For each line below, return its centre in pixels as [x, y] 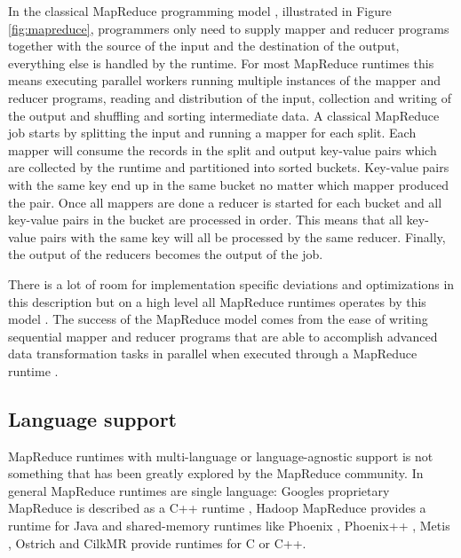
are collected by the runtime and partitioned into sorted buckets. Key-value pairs [229, 167]
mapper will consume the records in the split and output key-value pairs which [223, 149]
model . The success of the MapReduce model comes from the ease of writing [218, 319]
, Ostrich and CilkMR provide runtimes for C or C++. [157, 542]
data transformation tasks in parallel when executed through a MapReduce [213, 354]
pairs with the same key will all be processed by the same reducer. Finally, [243, 236]
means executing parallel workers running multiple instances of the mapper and [225, 80]
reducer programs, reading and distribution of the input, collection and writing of [230, 97]
